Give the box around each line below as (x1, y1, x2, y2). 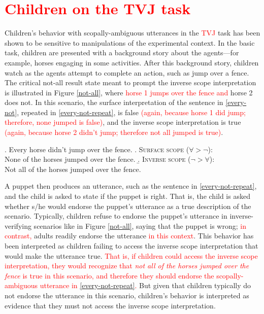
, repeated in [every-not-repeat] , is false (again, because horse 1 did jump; (17, 107, 246, 117)
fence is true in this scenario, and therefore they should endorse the (5, 270, 214, 281)
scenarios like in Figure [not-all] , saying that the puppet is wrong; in (34, 220, 246, 231)
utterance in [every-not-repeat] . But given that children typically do (40, 280, 251, 291)
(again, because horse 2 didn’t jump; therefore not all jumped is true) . (5, 127, 223, 137)
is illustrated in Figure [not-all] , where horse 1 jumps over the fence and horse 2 (5, 87, 253, 97)
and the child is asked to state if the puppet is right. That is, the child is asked (5, 191, 250, 201)
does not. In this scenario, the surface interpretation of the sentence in (5, 97, 223, 108)
